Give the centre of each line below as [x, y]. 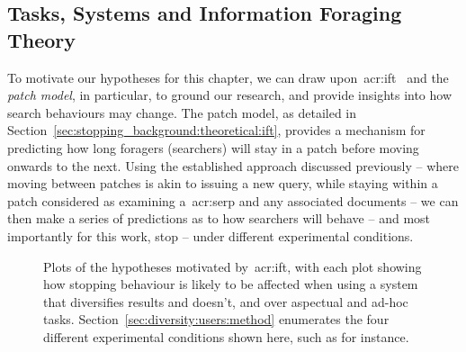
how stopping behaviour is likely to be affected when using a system [231, 284]
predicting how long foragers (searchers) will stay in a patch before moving [213, 147]
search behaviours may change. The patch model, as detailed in [182, 112]
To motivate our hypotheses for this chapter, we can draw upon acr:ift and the [228, 77]
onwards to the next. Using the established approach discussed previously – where [233, 165]
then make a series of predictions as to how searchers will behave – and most [219, 218]
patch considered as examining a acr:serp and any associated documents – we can [233, 200]
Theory [42, 39]
